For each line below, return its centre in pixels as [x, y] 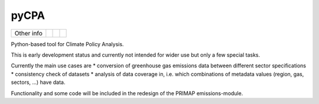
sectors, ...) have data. [38, 82]
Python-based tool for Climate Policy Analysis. [67, 44]
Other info [28, 33]
